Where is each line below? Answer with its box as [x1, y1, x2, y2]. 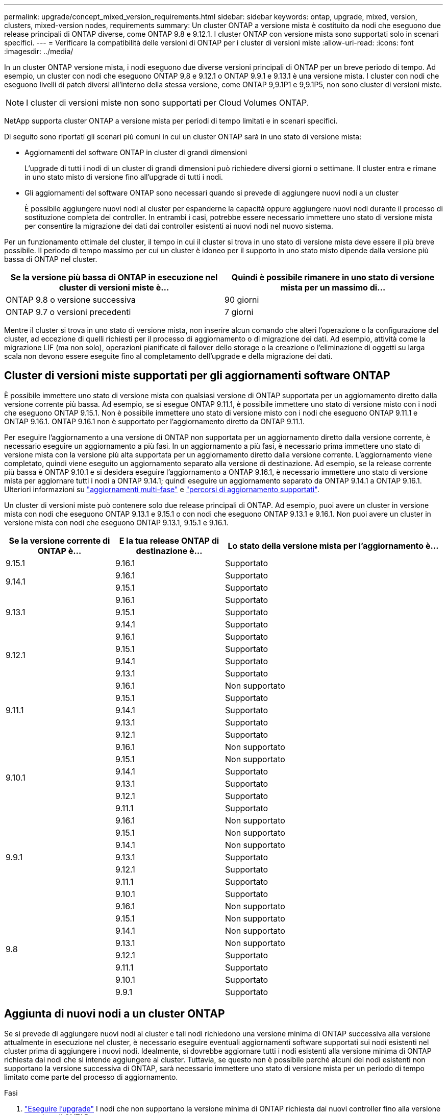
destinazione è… [136, 545, 203, 556]
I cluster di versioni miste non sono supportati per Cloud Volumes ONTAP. [26, 98, 309, 108]
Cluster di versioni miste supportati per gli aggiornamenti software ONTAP [4, 369, 390, 382]
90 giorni [225, 295, 259, 305]
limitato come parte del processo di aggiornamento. [4, 1072, 178, 1081]
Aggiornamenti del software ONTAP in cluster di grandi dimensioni [24, 148, 247, 157]
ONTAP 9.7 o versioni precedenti [6, 307, 131, 317]
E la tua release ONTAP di [119, 535, 219, 546]
